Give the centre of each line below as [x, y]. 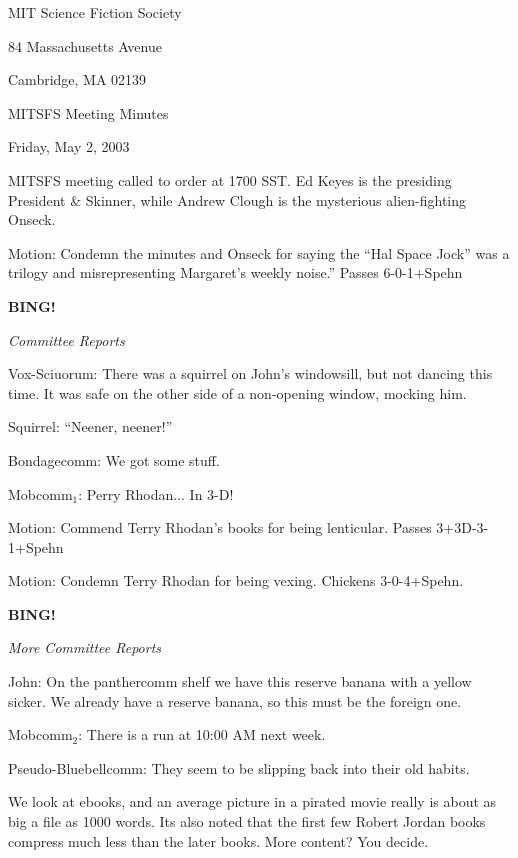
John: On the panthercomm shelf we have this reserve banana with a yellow [240, 681]
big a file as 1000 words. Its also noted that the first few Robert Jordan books [247, 821]
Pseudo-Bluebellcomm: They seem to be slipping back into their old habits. [239, 767]
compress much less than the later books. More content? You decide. [218, 840]
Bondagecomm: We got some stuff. [114, 459]
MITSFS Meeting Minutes [88, 112]
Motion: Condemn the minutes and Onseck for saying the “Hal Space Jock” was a [259, 252]
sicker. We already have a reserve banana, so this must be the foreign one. [235, 700]
